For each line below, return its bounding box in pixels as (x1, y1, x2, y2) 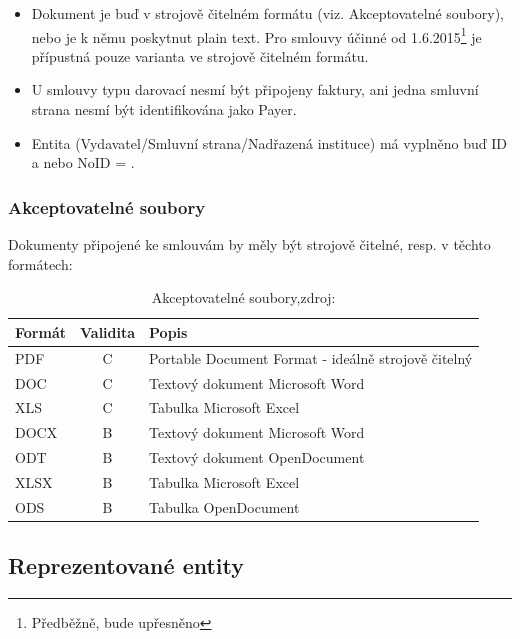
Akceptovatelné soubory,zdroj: (151, 287, 336, 308)
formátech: (8, 253, 73, 274)
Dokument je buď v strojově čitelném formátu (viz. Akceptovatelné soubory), (31, 3, 504, 23)
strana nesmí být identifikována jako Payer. (31, 99, 297, 120)
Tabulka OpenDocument (149, 496, 300, 517)
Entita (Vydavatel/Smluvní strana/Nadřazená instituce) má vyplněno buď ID (31, 132, 507, 153)
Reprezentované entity (8, 550, 244, 581)
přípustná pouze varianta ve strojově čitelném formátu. (31, 45, 369, 66)
